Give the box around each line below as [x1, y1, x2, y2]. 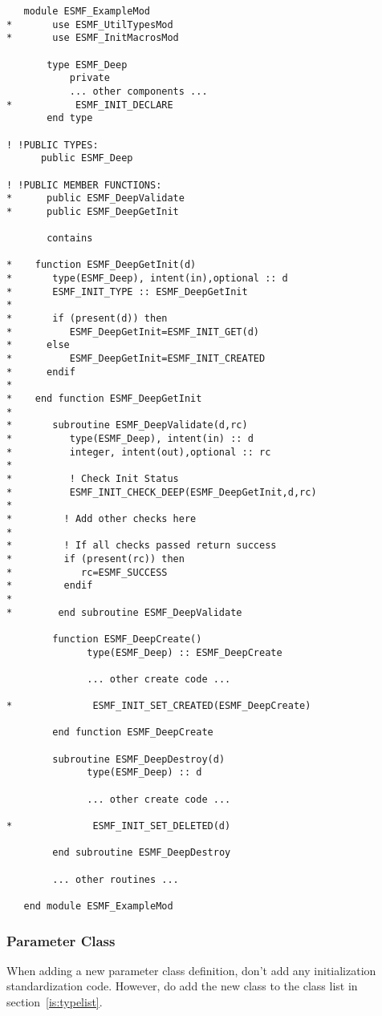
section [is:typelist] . [6, 994, 103, 1010]
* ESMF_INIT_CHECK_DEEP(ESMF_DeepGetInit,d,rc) [6, 486, 317, 498]
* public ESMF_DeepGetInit [6, 205, 179, 217]
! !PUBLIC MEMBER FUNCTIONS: [6, 179, 162, 191]
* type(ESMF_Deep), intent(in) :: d [6, 433, 254, 444]
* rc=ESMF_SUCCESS [6, 566, 168, 578]
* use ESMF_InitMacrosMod [6, 32, 179, 44]
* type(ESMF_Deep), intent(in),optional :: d [6, 273, 288, 285]
